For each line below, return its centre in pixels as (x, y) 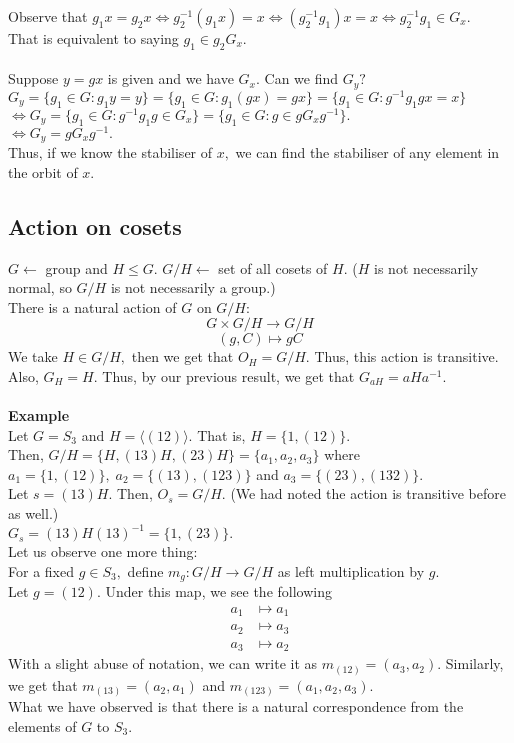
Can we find (301, 78)
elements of (42, 725)
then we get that (182, 356)
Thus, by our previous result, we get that (228, 375)
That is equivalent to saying (93, 38)
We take (33, 356)
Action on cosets (95, 225)
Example (39, 415)
